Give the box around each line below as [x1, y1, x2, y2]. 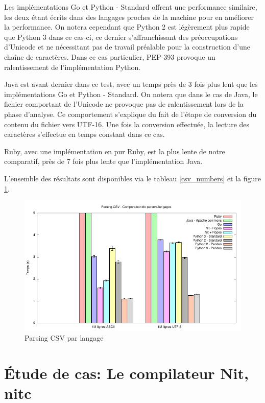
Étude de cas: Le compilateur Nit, [4, 362, 249, 383]
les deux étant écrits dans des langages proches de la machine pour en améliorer [4, 11, 254, 22]
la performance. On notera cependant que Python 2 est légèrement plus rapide [4, 21, 250, 32]
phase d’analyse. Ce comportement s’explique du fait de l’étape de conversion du [4, 108, 257, 119]
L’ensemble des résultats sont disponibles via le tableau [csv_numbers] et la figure [4, 173, 261, 183]
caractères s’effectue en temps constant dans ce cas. [4, 129, 165, 139]
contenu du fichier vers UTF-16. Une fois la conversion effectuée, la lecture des [4, 118, 250, 129]
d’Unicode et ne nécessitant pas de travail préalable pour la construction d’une [4, 41, 250, 52]
